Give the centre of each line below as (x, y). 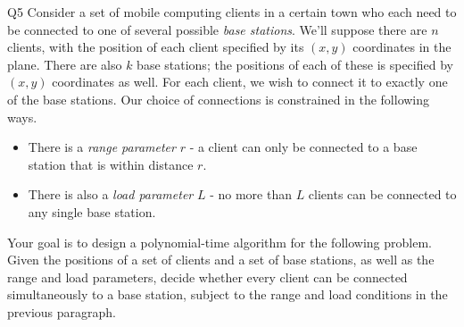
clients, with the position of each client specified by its (156, 47)
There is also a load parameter (111, 194)
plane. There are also (65, 64)
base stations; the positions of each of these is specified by (295, 64)
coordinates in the (402, 47)
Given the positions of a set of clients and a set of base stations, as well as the (221, 260)
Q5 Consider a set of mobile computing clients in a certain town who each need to (232, 12)
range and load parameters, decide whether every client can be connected (207, 277)
